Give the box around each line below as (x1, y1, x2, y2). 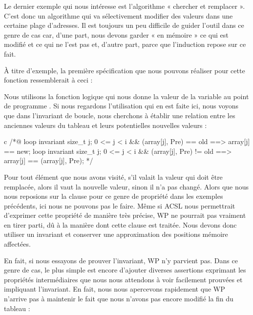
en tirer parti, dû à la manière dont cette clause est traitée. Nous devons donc (4, 219, 237, 230)
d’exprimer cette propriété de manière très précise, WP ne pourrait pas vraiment (4, 210, 246, 220)
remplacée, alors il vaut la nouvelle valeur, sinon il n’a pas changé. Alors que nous (4, 181, 249, 191)
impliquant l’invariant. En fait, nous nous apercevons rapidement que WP (4, 284, 225, 294)
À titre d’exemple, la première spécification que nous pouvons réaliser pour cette (4, 65, 245, 75)
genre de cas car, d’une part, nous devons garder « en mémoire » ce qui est (4, 29, 229, 40)
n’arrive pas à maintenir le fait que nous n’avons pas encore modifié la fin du (4, 294, 233, 304)
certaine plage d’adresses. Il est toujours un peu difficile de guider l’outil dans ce (4, 20, 244, 30)
